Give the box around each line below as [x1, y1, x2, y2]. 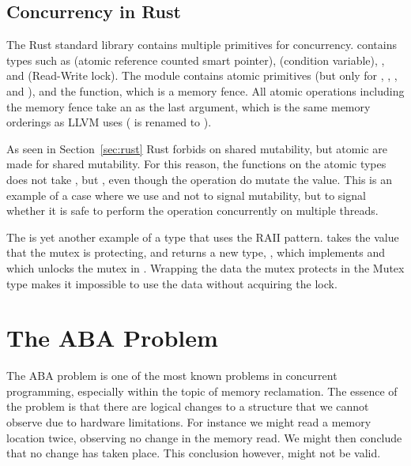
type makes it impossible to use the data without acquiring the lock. [6, 275, 337, 291]
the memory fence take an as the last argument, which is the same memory [6, 98, 371, 115]
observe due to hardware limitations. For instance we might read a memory [6, 414, 371, 430]
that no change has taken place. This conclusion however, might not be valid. [6, 445, 381, 461]
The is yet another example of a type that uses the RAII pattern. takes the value [6, 228, 399, 245]
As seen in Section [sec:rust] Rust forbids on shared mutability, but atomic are [6, 140, 387, 156]
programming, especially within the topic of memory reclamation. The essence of [6, 382, 398, 399]
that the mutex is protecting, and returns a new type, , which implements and [6, 244, 386, 261]
